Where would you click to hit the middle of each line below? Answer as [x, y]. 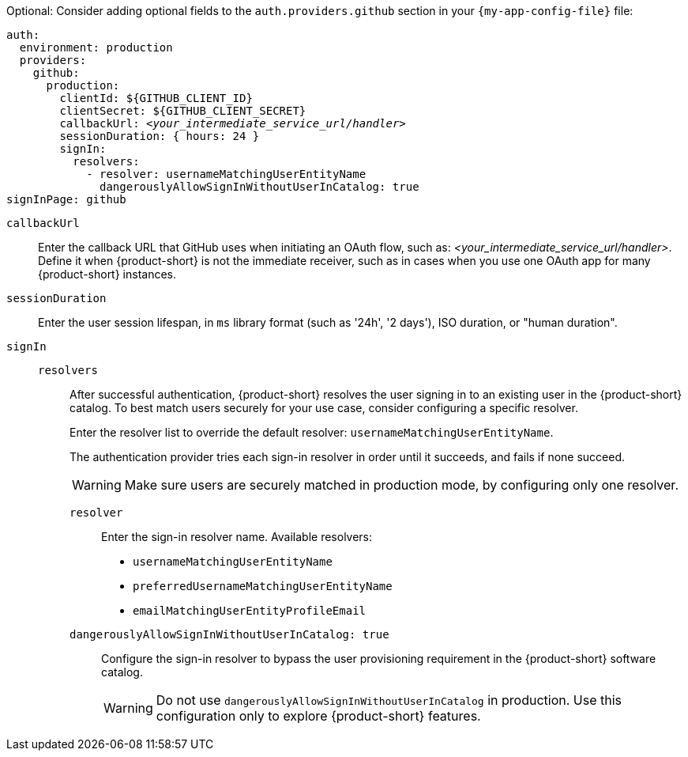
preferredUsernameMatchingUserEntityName [263, 586]
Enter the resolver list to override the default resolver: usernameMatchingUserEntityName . [312, 432]
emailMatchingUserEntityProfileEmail [250, 611]
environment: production [96, 47]
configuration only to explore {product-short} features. [318, 716]
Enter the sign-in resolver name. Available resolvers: [237, 537]
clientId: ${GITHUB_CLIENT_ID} [156, 98]
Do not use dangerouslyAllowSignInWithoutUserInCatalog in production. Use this [389, 700]
